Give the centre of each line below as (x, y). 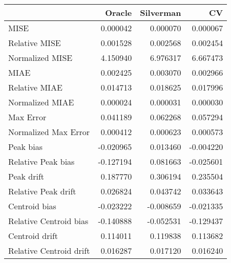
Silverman (161, 13)
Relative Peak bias (41, 161)
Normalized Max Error (49, 132)
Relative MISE (35, 43)
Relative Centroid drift (49, 250)
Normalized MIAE (41, 102)
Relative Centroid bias (48, 221)
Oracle (119, 13)
